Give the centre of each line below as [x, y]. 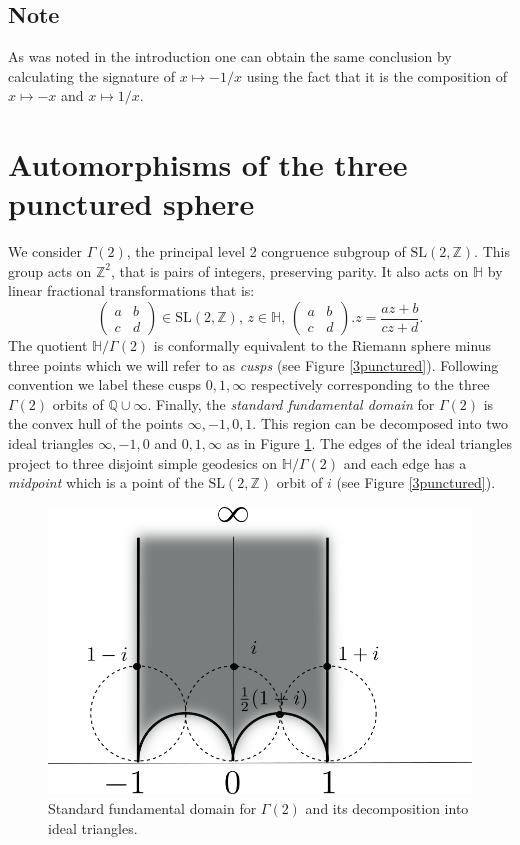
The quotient [48, 345]
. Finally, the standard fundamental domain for [291, 403]
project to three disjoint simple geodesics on [143, 462]
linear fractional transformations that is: [131, 290]
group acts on [50, 270]
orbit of [299, 482]
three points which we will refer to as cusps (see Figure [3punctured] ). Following [253, 364]
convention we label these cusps [105, 384]
